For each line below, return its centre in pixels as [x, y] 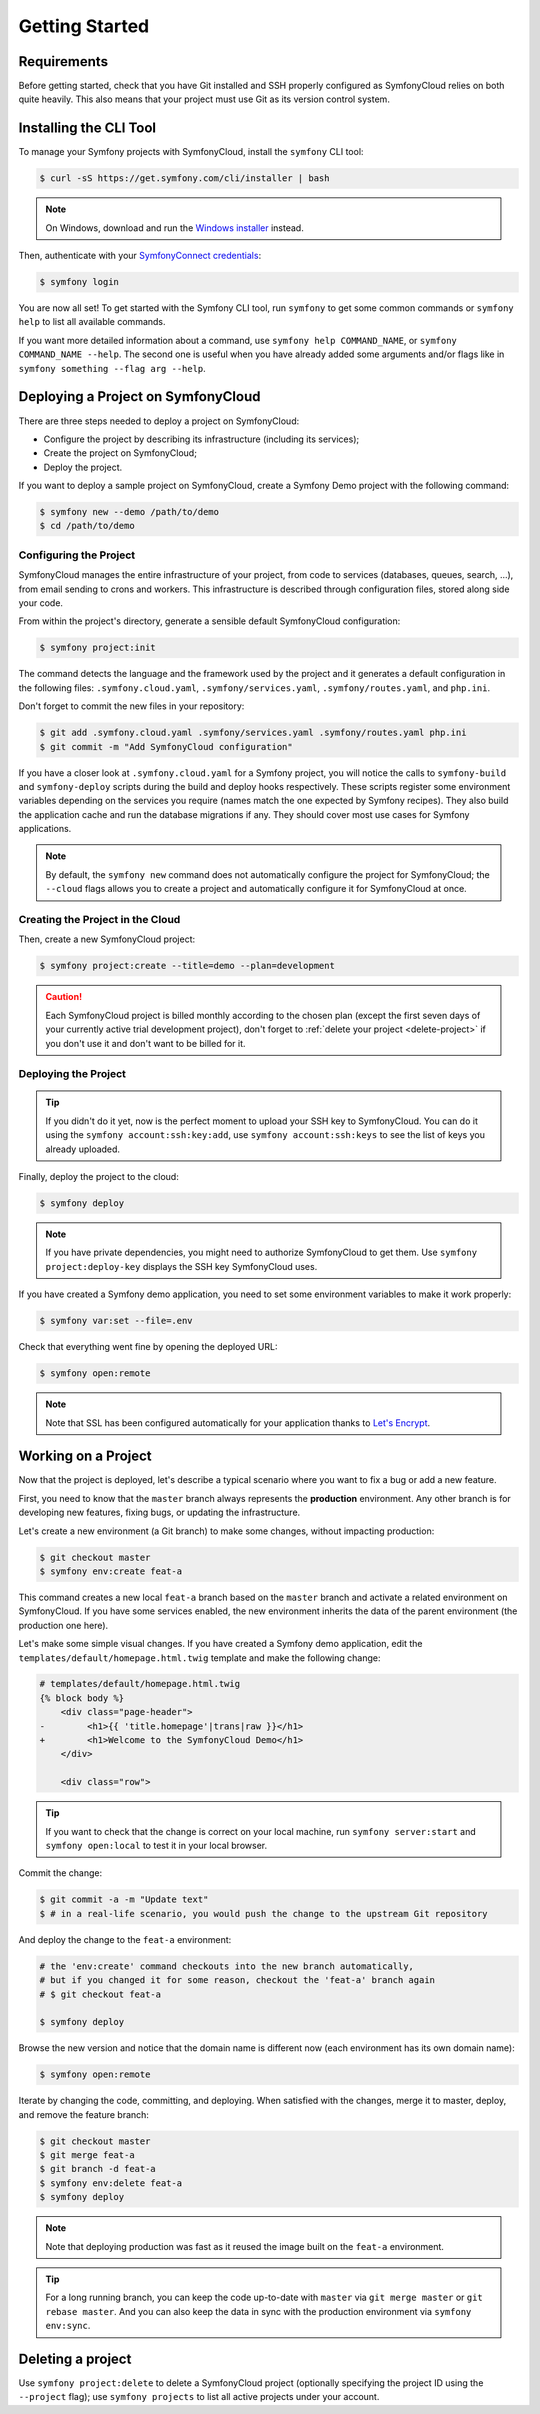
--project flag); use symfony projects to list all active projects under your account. [199, 2397]
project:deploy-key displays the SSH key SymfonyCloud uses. [181, 1266]
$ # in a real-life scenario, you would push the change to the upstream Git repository [264, 1913]
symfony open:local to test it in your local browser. [156, 1845]
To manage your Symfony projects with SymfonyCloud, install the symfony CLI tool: [191, 152]
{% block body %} [82, 1698]
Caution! [64, 997]
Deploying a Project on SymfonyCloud [139, 396]
